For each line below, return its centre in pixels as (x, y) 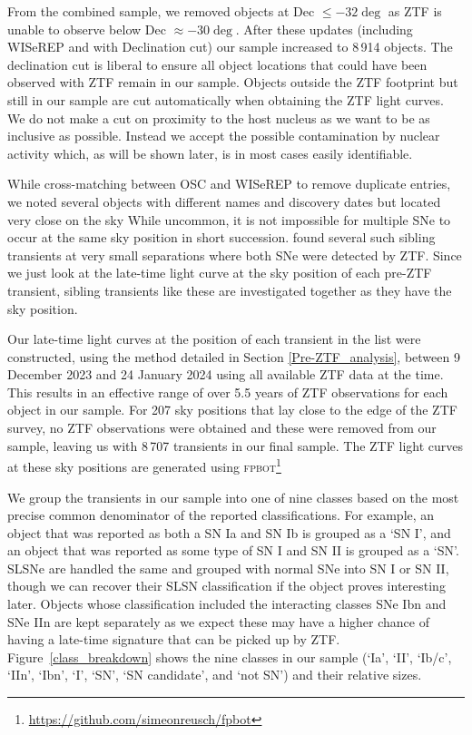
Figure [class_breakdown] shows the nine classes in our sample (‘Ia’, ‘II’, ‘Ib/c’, (230, 657)
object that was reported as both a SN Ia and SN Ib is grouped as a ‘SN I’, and (229, 532)
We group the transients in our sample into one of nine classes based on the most (233, 497)
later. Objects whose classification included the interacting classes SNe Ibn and (227, 604)
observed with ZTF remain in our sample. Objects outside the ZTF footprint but (233, 82)
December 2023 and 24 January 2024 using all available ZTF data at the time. (226, 374)
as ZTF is (415, 11)
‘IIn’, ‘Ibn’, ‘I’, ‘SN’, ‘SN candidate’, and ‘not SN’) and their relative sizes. (215, 675)
